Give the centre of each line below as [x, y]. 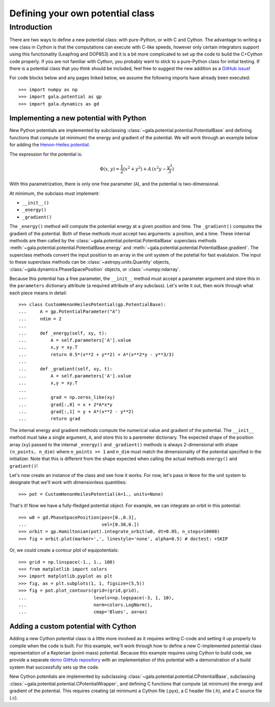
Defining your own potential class [82, 13]
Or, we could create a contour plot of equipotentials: [64, 550]
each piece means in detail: [38, 293]
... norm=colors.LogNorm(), [86, 605]
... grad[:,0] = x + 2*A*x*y [66, 405]
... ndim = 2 [40, 319]
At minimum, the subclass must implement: [54, 193]
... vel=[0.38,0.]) [79, 525]
